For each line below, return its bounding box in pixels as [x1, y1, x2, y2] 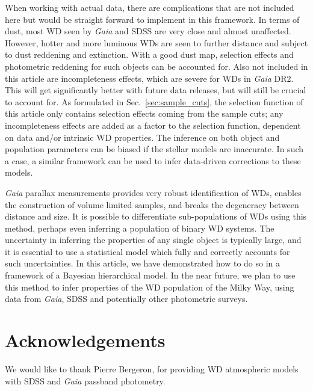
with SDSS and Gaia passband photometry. [5, 374, 166, 387]
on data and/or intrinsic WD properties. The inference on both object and [5, 131, 280, 143]
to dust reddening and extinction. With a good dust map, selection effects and [5, 48, 294, 61]
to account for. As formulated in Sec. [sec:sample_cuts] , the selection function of [5, 95, 303, 108]
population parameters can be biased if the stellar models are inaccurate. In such [5, 143, 304, 155]
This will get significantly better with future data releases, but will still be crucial [5, 84, 306, 96]
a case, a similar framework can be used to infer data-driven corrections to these [5, 154, 301, 167]
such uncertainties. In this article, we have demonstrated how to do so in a [5, 257, 280, 269]
